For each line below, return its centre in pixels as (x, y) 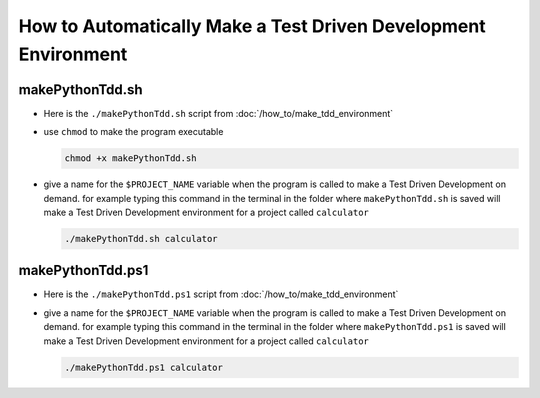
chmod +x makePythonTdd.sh (130, 158)
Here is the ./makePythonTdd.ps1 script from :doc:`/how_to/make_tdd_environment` (221, 294)
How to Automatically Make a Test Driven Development (252, 26)
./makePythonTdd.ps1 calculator (144, 367)
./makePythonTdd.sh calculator (141, 238)
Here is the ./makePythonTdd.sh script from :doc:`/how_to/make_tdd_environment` (218, 113)
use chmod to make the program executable (133, 132)
